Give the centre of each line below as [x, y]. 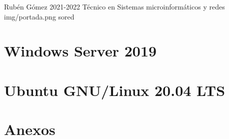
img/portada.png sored [39, 16]
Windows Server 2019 [80, 51]
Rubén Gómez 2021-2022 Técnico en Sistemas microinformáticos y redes [114, 6]
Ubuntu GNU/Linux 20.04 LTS [115, 90]
